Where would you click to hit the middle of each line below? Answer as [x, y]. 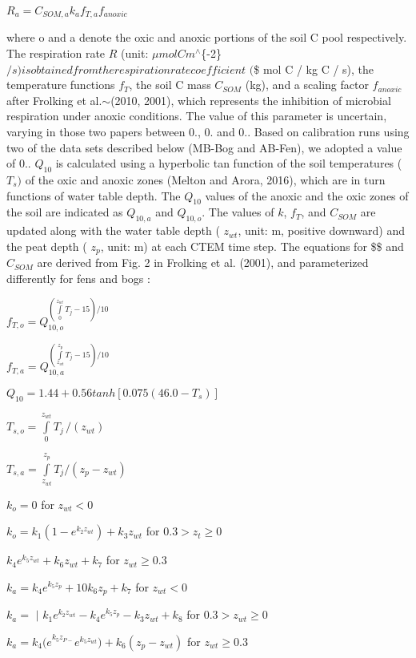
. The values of [238, 212]
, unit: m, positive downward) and [321, 230]
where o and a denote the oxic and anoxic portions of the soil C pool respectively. [207, 37]
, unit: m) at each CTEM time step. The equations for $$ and [252, 246]
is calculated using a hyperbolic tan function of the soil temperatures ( [229, 163]
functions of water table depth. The [94, 195]
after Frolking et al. [54, 100]
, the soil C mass [170, 85]
